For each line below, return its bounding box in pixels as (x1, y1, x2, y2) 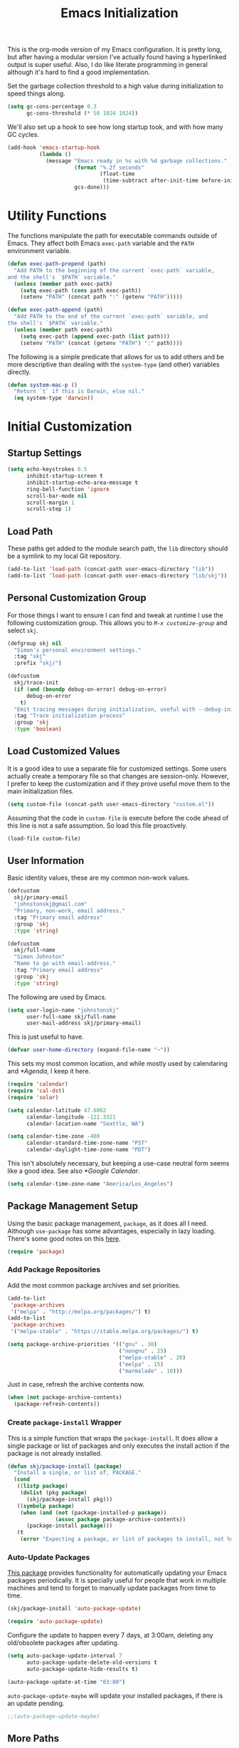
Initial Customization (7, 418, 133, 435)
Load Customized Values (7, 745, 120, 757)
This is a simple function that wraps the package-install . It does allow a (7, 1434, 218, 1442)
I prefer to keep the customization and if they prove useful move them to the (7, 779, 230, 788)
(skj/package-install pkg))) (26, 1496, 113, 1503)
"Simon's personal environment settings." (14, 647, 142, 654)
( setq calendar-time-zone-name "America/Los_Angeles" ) (7, 1181, 174, 1188)
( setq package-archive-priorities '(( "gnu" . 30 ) (7, 1341, 158, 1348)
